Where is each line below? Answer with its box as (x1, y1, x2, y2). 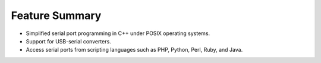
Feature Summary (11, 9, 102, 22)
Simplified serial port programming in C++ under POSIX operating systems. (26, 30, 210, 37)
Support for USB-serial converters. (26, 37, 111, 45)
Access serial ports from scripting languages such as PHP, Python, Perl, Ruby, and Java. (26, 46, 243, 53)
